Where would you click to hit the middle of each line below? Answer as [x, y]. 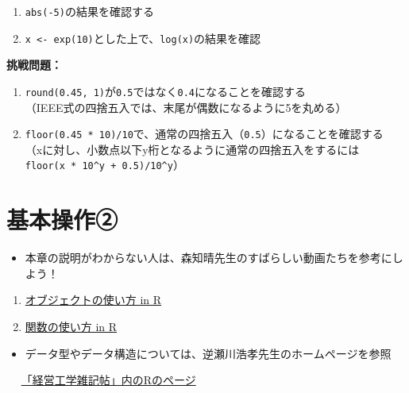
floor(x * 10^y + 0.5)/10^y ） [104, 165]
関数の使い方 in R [71, 326]
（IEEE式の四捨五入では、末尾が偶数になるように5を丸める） [186, 107]
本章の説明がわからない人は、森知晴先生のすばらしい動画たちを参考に [208, 258]
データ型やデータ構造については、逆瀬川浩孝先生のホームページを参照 [208, 353]
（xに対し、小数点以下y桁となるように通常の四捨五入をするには [192, 149]
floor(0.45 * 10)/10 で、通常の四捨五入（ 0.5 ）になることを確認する [204, 134]
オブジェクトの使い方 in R [93, 300]
